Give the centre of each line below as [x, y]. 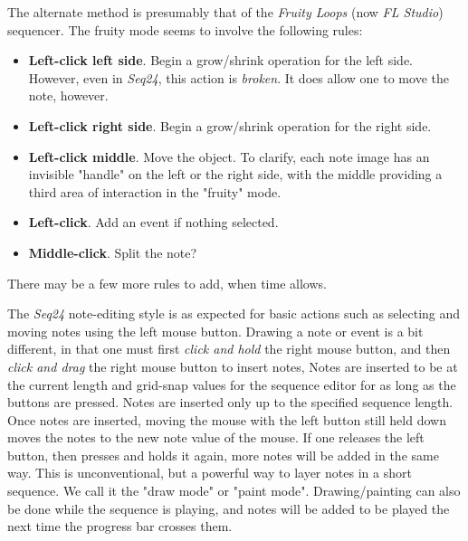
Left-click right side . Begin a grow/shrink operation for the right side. [230, 125]
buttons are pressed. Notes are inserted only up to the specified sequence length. [230, 402]
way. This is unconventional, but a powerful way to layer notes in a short [210, 473]
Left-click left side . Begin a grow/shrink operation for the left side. [220, 60]
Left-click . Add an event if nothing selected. [153, 222]
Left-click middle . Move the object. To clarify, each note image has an [229, 156]
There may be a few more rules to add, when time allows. [167, 283]
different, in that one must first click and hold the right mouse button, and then [229, 349]
